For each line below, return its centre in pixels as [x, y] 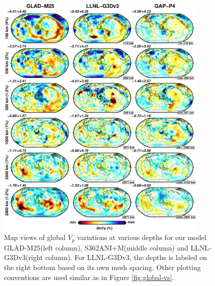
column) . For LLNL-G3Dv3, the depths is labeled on [126, 257]
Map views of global [35, 237]
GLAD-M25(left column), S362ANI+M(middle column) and [96, 247]
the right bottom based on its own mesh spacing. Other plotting [102, 267]
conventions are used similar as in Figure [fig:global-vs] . [89, 277]
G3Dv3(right [24, 257]
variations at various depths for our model [142, 237]
